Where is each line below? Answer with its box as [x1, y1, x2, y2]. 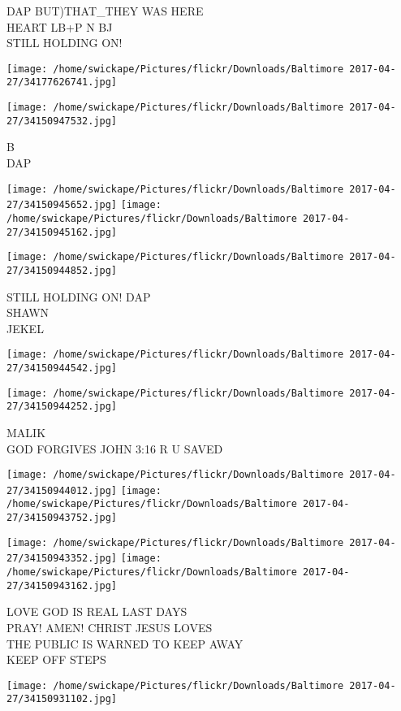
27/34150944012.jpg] [6, 484, 118, 496]
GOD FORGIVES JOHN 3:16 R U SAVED [6, 440, 223, 457]
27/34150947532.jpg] [6, 115, 118, 127]
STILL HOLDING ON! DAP [6, 288, 151, 305]
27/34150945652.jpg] [6, 199, 118, 211]
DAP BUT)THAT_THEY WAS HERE [6, 2, 204, 19]
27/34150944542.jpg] [6, 362, 118, 374]
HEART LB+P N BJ [6, 18, 113, 35]
